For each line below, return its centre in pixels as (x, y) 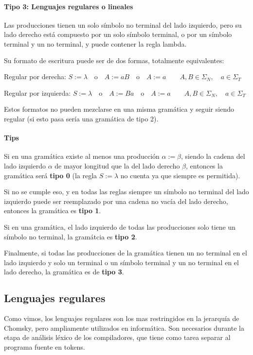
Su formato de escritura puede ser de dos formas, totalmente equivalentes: (114, 60)
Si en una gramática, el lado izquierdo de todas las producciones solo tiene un (120, 227)
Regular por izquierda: (37, 93)
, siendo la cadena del (213, 156)
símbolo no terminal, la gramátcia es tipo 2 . (71, 236)
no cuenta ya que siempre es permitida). (180, 175)
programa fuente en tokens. (45, 347)
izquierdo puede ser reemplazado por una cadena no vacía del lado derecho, (116, 201)
